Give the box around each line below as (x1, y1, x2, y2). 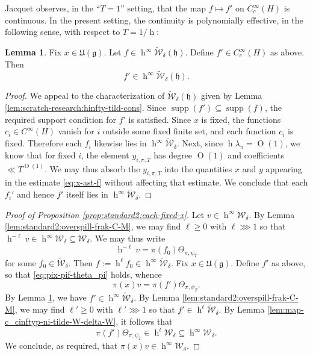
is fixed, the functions (201, 113, 281, 125)
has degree (153, 148, 193, 161)
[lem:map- (267, 303, 304, 316)
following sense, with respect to (5, 25, 120, 38)
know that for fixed (5, 148, 76, 161)
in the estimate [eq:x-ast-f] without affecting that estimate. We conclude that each (5, 176, 308, 189)
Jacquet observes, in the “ (5, 2, 101, 14)
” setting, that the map (120, 2, 206, 14)
